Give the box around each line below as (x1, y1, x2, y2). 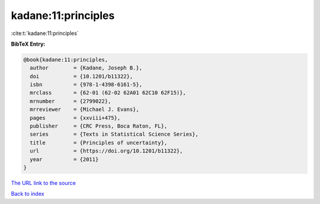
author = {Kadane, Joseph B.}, (30, 65, 142, 71)
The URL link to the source (11, 179, 76, 186)
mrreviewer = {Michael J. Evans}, (30, 106, 139, 113)
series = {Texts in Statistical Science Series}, (30, 131, 199, 138)
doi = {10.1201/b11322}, (30, 73, 133, 79)
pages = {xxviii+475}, (30, 114, 121, 121)
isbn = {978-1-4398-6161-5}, (30, 81, 142, 88)
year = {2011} (30, 156, 99, 162)
